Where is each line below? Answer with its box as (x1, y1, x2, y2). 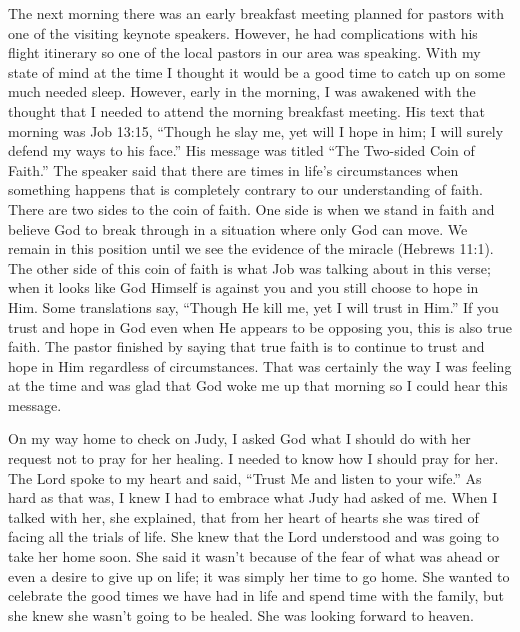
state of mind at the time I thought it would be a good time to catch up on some (8, 61, 506, 82)
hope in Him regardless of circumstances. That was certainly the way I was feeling (8, 355, 512, 376)
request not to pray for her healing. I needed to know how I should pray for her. (8, 448, 499, 469)
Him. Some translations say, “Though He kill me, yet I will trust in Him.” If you (8, 296, 499, 317)
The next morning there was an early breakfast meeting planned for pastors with (8, 3, 504, 23)
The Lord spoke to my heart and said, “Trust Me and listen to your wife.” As (8, 467, 482, 488)
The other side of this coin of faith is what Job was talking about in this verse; (8, 257, 491, 278)
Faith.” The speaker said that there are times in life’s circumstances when (8, 159, 459, 180)
